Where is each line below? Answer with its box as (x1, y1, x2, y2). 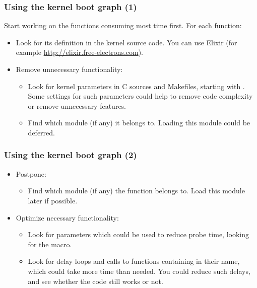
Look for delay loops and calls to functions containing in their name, (28, 256, 240, 266)
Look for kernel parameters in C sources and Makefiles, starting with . (28, 81, 245, 91)
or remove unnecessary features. (28, 100, 126, 111)
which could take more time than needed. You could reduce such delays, (28, 265, 250, 276)
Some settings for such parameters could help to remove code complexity (28, 91, 253, 101)
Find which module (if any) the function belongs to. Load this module (28, 185, 245, 196)
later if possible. (28, 195, 78, 205)
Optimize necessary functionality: (16, 212, 119, 223)
